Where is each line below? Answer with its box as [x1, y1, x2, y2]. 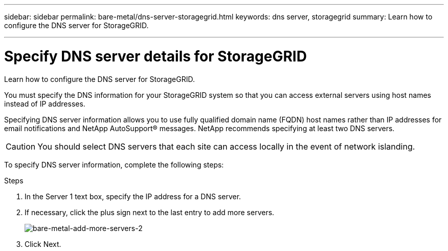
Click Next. [25, 239, 61, 248]
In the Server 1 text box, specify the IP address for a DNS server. [25, 192, 241, 201]
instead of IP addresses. [4, 99, 85, 108]
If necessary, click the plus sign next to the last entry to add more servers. [25, 207, 275, 217]
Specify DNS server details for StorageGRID [4, 47, 307, 65]
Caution [6, 141, 36, 152]
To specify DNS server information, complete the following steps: [4, 160, 224, 169]
